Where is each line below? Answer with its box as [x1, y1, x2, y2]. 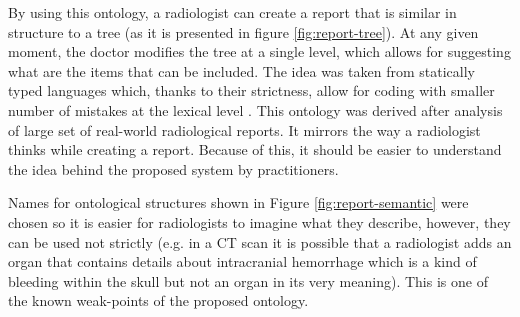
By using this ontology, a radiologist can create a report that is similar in [8, 2, 457, 22]
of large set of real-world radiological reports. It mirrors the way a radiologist [8, 119, 481, 140]
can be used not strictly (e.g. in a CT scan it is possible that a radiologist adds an [8, 231, 512, 252]
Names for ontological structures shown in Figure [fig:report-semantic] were [8, 192, 469, 213]
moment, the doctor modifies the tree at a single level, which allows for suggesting [8, 41, 511, 62]
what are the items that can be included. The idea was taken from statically [8, 60, 475, 81]
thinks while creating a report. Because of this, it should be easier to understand [8, 139, 502, 160]
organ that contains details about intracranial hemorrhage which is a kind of [8, 251, 477, 272]
